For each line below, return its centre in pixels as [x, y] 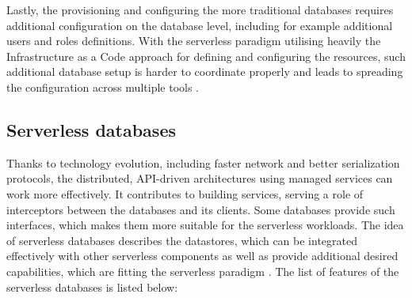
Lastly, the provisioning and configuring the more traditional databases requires [200, 9]
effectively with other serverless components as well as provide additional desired [202, 256]
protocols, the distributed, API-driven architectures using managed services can [200, 178]
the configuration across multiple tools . [103, 87]
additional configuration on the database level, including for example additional [200, 25]
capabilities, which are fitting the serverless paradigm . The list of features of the [203, 271]
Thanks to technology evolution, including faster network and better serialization [203, 162]
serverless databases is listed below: [92, 287]
